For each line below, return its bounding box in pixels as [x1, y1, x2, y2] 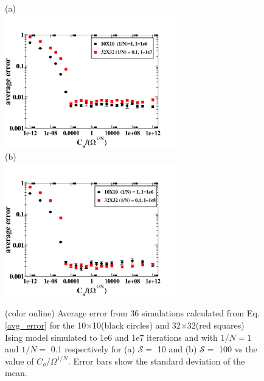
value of [5, 354, 34, 367]
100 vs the [219, 343, 257, 355]
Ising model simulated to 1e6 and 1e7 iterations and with [5, 330, 218, 343]
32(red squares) [187, 319, 245, 332]
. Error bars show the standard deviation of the [68, 354, 245, 367]
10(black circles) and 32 [92, 319, 181, 332]
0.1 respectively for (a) [50, 343, 136, 355]
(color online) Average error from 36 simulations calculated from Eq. [5, 307, 260, 319]
